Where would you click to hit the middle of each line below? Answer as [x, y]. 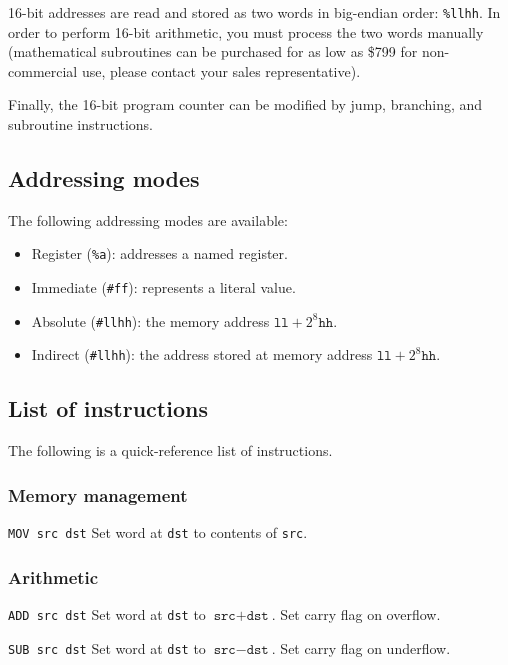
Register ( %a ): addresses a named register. [159, 253]
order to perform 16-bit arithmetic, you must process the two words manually [246, 31]
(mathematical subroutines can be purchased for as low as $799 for [213, 51]
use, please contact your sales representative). [221, 70]
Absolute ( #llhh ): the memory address [150, 320]
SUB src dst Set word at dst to [107, 647]
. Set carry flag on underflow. [361, 647]
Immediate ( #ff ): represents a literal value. [163, 287]
